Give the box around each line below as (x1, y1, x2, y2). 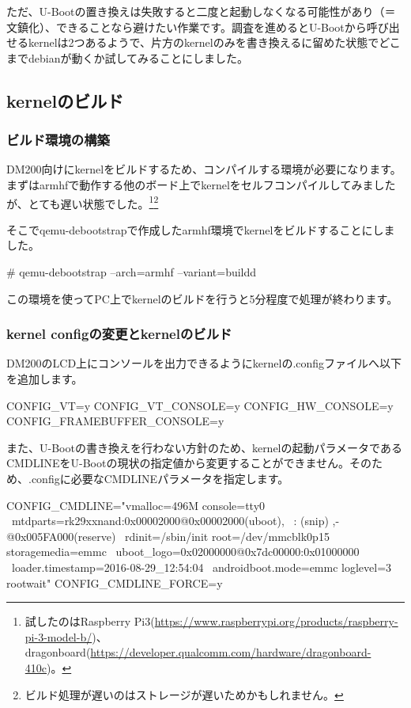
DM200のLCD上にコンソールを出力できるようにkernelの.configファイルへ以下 (6, 355, 402, 371)
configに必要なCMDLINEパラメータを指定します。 (31, 470, 289, 486)
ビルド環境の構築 (6, 130, 110, 150)
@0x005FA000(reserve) (6, 527, 116, 544)
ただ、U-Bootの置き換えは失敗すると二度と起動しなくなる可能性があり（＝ (6, 3, 396, 19)
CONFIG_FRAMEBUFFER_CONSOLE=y (6, 413, 224, 429)
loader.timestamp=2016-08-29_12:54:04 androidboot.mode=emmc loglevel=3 (11, 558, 392, 575)
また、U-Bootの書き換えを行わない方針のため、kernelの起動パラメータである (6, 439, 402, 455)
